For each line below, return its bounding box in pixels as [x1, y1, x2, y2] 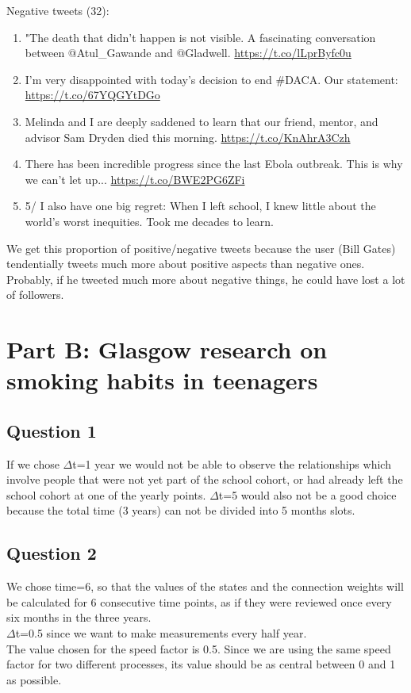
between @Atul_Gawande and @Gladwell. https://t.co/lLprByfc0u [25, 44, 351, 61]
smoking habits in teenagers [6, 364, 318, 396]
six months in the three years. [6, 609, 152, 626]
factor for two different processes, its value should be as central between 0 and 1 [6, 656, 396, 672]
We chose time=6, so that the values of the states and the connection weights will [6, 578, 404, 595]
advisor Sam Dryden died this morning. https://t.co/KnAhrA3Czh [25, 128, 351, 145]
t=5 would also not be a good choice [218, 486, 397, 503]
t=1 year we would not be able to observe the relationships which [72, 455, 391, 472]
